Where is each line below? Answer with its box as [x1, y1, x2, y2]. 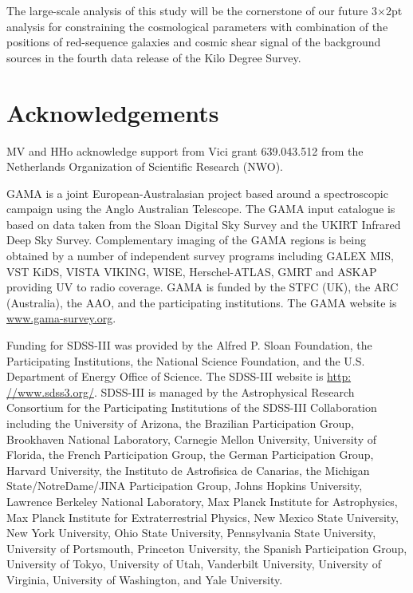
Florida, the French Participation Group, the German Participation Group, [6, 446, 374, 463]
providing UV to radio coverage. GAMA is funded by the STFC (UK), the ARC [6, 279, 399, 295]
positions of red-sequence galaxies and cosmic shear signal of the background [6, 34, 381, 50]
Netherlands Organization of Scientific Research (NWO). [6, 158, 283, 175]
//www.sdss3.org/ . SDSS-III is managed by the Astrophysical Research [6, 383, 355, 400]
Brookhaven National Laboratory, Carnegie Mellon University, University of [6, 430, 377, 447]
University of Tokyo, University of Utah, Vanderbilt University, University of [6, 555, 381, 572]
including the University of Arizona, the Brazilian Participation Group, [6, 415, 355, 431]
